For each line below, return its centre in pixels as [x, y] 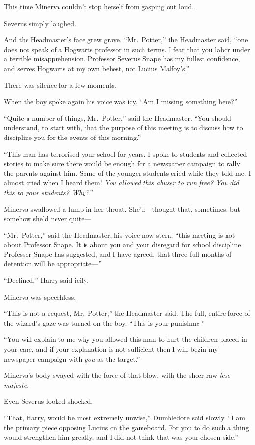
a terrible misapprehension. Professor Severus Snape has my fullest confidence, [122, 59]
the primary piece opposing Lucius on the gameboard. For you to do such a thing [127, 427]
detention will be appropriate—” [53, 264]
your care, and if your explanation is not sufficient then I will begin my [111, 349]
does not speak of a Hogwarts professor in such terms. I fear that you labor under [127, 49]
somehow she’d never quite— [48, 218]
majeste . [16, 384]
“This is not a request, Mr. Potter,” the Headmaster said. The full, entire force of [127, 313]
